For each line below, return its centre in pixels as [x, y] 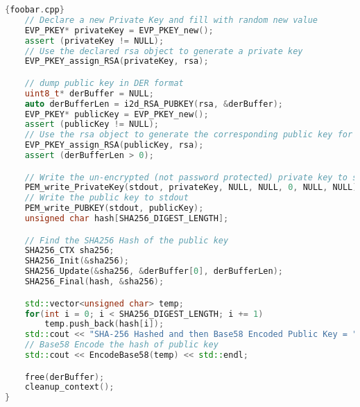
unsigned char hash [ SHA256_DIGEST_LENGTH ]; [127, 219]
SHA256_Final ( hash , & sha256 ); [94, 282]
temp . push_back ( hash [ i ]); [104, 324]
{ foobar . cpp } [35, 10]
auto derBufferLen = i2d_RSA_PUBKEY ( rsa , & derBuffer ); [154, 104]
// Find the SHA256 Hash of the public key [127, 240]
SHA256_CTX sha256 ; [69, 251]
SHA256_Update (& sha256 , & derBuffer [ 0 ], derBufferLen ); [154, 271]
